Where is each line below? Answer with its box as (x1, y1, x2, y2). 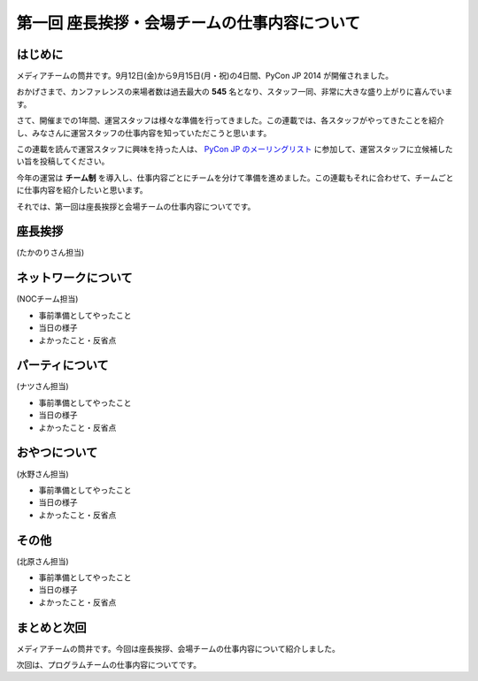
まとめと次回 (16, 620, 87, 635)
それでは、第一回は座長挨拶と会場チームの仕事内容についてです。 (16, 201, 256, 211)
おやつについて (16, 445, 98, 460)
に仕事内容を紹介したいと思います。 (16, 185, 148, 195)
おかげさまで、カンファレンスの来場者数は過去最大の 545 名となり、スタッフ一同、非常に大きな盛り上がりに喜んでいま (16, 87, 453, 97)
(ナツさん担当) (16, 381, 70, 392)
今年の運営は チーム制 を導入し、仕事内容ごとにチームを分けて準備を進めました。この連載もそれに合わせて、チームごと (16, 172, 454, 183)
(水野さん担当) (16, 469, 70, 479)
